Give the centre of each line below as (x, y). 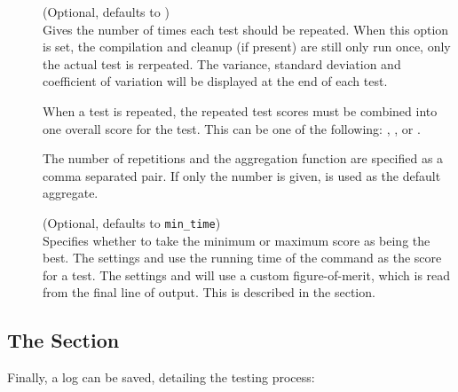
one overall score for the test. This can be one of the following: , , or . (232, 128)
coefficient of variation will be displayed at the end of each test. (215, 81)
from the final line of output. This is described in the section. (209, 292)
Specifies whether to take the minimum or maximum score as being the (237, 240)
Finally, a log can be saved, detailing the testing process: (161, 377)
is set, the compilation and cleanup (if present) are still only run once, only (247, 47)
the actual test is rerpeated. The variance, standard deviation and (222, 63)
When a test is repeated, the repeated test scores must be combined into (240, 110)
